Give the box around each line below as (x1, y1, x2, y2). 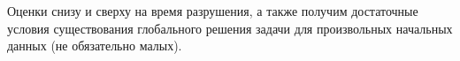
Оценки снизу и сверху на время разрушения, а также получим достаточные (7, 2, 418, 19)
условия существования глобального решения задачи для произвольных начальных (7, 19, 453, 37)
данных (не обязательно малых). (7, 36, 182, 55)
